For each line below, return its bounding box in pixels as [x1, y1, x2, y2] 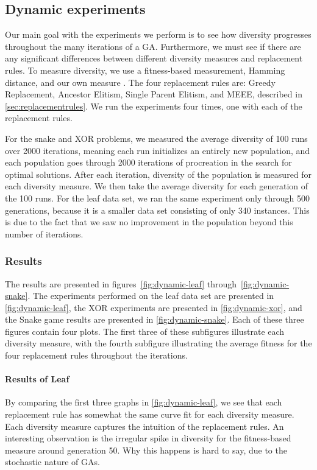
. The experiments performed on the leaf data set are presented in [27, 289, 274, 302]
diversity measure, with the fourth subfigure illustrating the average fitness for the [5, 337, 312, 349]
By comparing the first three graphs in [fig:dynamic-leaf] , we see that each [5, 396, 282, 409]
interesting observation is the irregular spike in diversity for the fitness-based [5, 432, 291, 444]
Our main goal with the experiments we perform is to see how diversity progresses [5, 28, 312, 41]
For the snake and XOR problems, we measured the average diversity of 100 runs [5, 132, 308, 144]
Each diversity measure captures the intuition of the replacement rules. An [5, 419, 284, 432]
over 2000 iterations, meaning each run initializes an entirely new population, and [5, 144, 310, 156]
